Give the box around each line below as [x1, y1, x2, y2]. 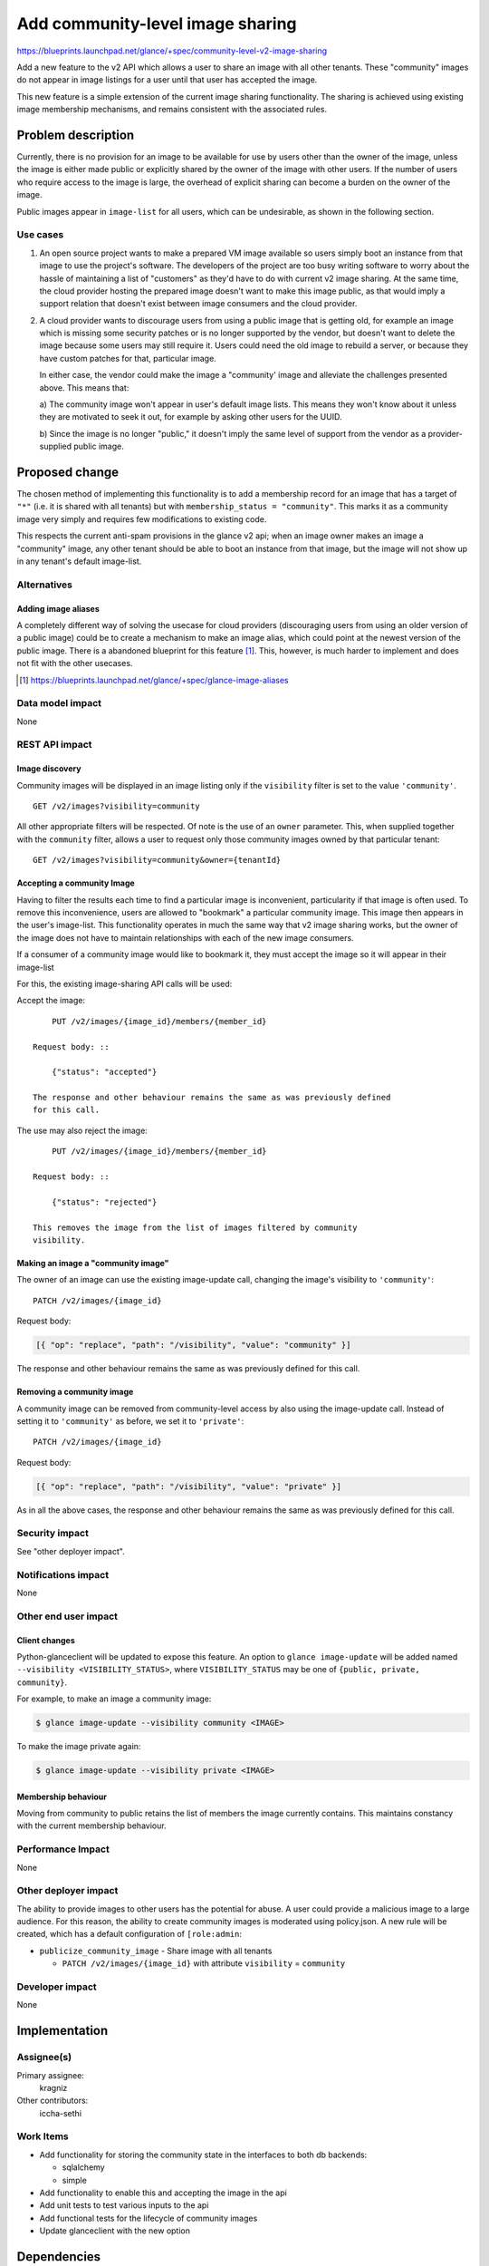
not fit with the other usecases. [16, 658, 133, 669]
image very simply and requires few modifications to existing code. [16, 513, 267, 525]
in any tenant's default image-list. [16, 556, 142, 566]
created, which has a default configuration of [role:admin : [16, 1929, 242, 1940]
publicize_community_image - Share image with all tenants [39, 1945, 273, 1956]
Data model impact [16, 697, 102, 710]
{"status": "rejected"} [51, 1196, 158, 1207]
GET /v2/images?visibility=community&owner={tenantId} [33, 855, 282, 866]
